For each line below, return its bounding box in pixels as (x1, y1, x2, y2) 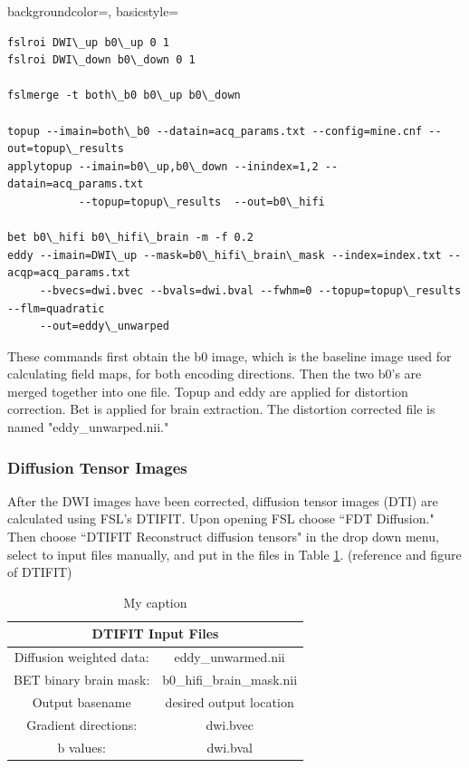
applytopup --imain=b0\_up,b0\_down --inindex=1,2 (7, 159, 319, 173)
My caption (123, 592, 187, 611)
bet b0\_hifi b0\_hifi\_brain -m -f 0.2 (7, 231, 254, 245)
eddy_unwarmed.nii (174, 648, 285, 667)
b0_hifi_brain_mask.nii (162, 670, 298, 689)
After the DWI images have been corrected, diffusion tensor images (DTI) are (7, 491, 438, 510)
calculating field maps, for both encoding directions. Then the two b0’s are (7, 364, 422, 383)
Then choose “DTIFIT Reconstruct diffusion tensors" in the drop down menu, (7, 527, 439, 546)
